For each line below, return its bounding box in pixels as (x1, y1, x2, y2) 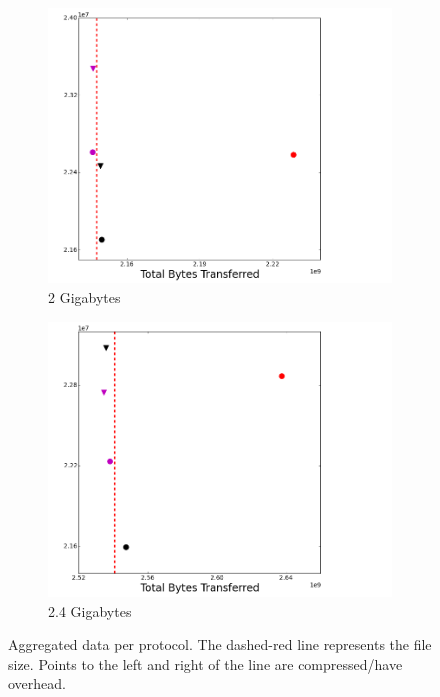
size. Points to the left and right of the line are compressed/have (8, 653, 403, 674)
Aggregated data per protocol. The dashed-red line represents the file (8, 634, 432, 655)
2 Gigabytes (48, 287, 121, 308)
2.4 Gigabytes (48, 600, 132, 621)
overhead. (8, 673, 66, 694)
